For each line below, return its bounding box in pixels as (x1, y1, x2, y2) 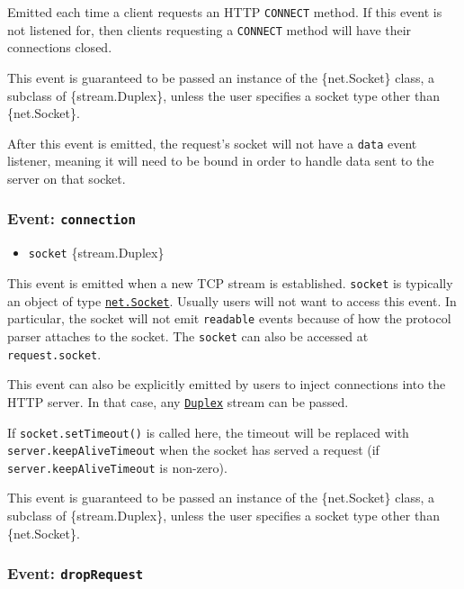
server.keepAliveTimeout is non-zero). (7, 458, 228, 476)
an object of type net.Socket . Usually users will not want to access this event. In (7, 291, 457, 310)
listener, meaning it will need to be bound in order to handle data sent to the (7, 151, 434, 170)
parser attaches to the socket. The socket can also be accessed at (7, 326, 369, 345)
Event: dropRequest (7, 562, 144, 584)
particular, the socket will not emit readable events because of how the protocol (7, 309, 451, 328)
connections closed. (7, 38, 112, 57)
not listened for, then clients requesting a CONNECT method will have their (7, 20, 412, 39)
